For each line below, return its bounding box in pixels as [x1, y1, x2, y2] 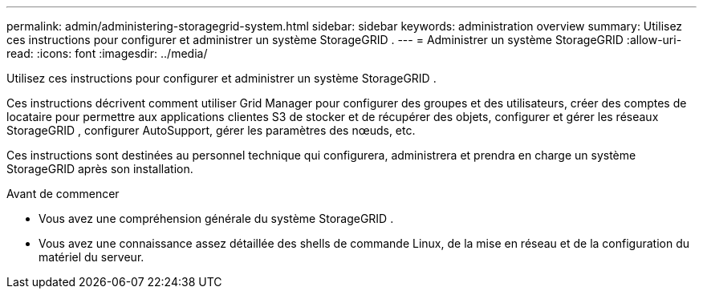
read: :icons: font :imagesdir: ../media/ [6, 46, 208, 60]
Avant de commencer [6, 187, 120, 200]
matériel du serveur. [39, 250, 144, 264]
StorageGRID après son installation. [6, 162, 193, 176]
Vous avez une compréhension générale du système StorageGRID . [39, 212, 394, 225]
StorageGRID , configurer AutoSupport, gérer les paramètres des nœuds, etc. [6, 123, 416, 137]
